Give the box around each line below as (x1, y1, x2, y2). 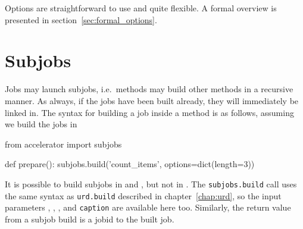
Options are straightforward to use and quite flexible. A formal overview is (5, 2, 277, 14)
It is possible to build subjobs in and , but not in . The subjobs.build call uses (5, 177, 297, 190)
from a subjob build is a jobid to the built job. (5, 212, 174, 225)
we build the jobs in (5, 118, 77, 130)
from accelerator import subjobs (5, 137, 122, 150)
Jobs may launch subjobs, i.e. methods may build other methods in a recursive (5, 83, 293, 95)
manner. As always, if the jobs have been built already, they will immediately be (5, 94, 299, 106)
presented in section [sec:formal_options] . (5, 13, 157, 26)
